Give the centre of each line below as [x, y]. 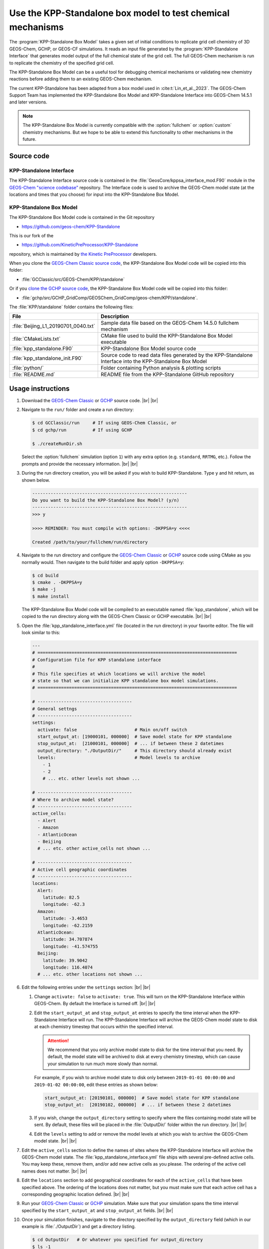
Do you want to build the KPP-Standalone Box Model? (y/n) [106, 500]
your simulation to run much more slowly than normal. [103, 1064]
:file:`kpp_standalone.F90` [43, 349]
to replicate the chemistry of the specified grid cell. [62, 63]
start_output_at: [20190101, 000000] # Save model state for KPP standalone [142, 1098]
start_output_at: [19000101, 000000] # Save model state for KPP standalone [135, 737]
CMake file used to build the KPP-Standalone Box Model [166, 336]
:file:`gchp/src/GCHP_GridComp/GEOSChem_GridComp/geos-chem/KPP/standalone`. [110, 298]
